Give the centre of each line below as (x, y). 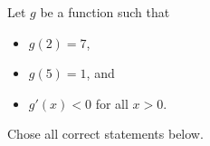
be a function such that (105, 12)
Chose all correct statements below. (105, 134)
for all (112, 103)
